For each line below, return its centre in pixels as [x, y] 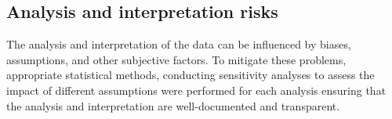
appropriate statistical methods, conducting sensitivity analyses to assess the [191, 75]
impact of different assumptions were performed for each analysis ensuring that [196, 90]
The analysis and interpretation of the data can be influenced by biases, [179, 44]
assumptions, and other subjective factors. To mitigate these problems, [176, 59]
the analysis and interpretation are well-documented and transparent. [173, 105]
